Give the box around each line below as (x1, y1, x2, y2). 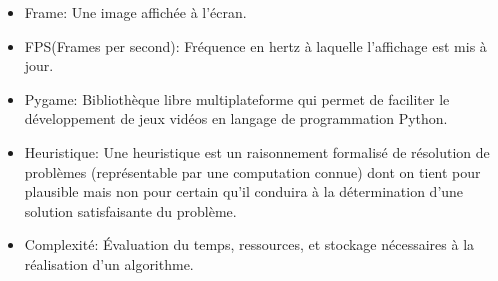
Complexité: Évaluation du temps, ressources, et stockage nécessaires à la (24, 234, 475, 255)
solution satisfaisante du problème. (24, 200, 237, 221)
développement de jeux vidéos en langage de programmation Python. (24, 108, 448, 129)
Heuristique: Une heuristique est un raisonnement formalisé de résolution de (24, 141, 490, 162)
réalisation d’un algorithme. (24, 253, 194, 274)
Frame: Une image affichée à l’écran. (24, 2, 247, 22)
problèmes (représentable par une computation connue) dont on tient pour (24, 161, 481, 182)
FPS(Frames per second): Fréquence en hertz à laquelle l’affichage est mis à (24, 35, 487, 56)
